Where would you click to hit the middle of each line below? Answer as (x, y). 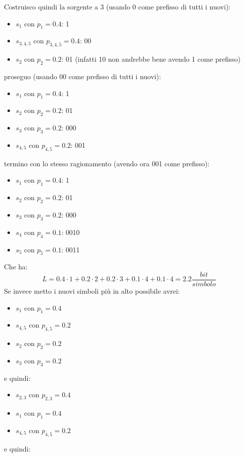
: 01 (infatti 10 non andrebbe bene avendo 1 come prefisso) (151, 59)
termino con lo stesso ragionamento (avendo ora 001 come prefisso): (107, 163)
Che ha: (16, 267)
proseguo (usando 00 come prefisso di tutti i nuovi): (82, 76)
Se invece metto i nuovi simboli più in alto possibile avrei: (92, 291)
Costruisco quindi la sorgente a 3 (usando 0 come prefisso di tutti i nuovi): (117, 6)
